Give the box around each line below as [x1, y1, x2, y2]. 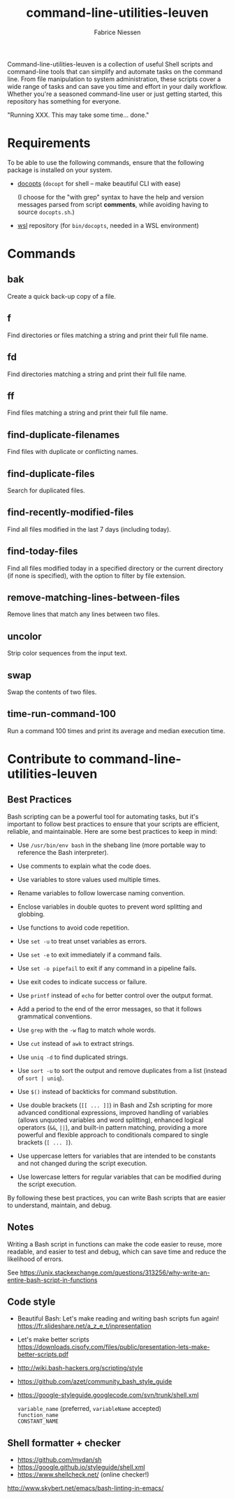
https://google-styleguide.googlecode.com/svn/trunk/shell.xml [17, 1391, 199, 1400]
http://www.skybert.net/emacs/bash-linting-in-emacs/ [7, 1484, 164, 1493]
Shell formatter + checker [7, 1437, 121, 1449]
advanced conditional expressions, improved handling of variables [17, 1108, 209, 1116]
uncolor [7, 630, 42, 642]
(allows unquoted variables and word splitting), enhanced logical [17, 1116, 204, 1124]
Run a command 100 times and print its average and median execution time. [7, 726, 226, 735]
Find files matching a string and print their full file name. [7, 409, 168, 417]
